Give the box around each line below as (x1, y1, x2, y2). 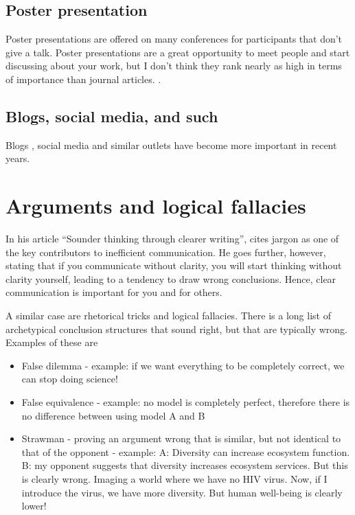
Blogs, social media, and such (5, 105, 218, 126)
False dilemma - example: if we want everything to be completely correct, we (21, 358, 345, 372)
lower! (21, 499, 47, 513)
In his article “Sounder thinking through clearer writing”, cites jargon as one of (5, 231, 339, 246)
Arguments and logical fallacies (5, 192, 306, 220)
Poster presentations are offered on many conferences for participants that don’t (5, 32, 343, 46)
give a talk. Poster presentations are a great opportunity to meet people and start (5, 45, 350, 59)
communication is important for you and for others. (5, 285, 222, 299)
